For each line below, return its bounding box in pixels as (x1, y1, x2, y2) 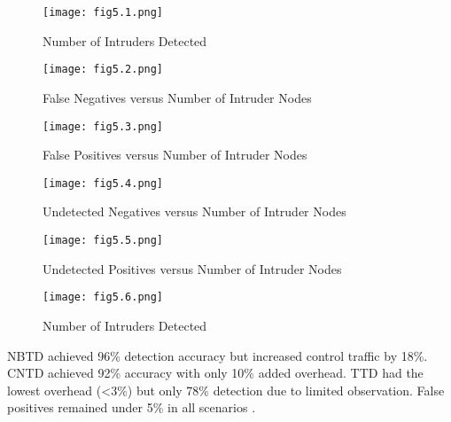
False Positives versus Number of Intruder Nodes (43, 145, 307, 164)
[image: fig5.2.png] (43, 63, 164, 76)
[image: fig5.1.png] (43, 6, 164, 19)
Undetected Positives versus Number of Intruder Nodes (43, 259, 342, 277)
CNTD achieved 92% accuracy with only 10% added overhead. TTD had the (7, 363, 424, 382)
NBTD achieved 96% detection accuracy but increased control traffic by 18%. (7, 346, 428, 364)
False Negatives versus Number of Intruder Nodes (43, 88, 312, 106)
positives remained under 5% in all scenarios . (7, 398, 256, 417)
